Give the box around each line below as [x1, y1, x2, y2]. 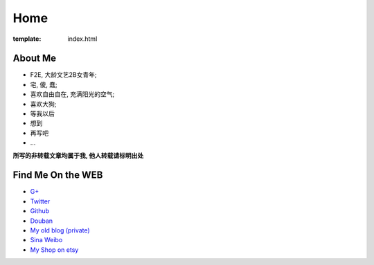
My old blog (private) [30, 226, 90, 235]
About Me [12, 53, 57, 64]
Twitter [30, 197, 51, 205]
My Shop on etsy [30, 246, 79, 254]
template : [12, 35, 42, 43]
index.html [67, 35, 98, 43]
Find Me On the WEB [12, 170, 103, 181]
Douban [30, 217, 53, 225]
